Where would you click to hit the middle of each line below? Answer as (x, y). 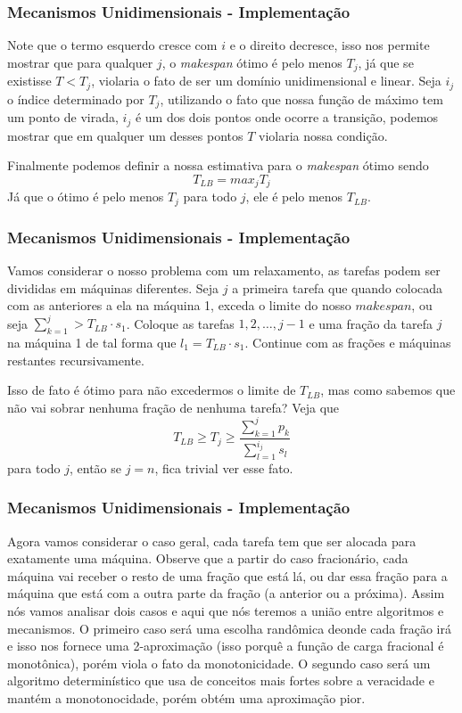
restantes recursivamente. (76, 360)
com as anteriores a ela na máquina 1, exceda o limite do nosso (179, 305)
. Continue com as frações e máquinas (348, 343)
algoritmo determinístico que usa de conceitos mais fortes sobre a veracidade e (221, 680)
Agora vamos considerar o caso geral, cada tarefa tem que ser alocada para (212, 541)
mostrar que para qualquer (80, 62)
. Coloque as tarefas (180, 323)
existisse (29, 81)
